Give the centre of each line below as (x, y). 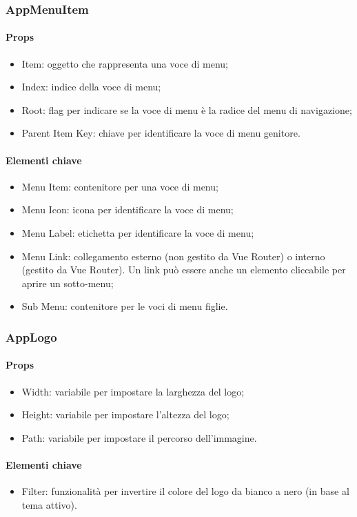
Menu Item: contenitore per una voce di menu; (120, 186)
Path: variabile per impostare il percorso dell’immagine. (139, 437)
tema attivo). (49, 504)
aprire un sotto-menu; (68, 283)
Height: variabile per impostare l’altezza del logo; (125, 414)
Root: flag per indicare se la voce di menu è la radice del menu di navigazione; (187, 109)
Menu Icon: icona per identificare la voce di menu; (127, 209)
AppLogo (31, 336)
